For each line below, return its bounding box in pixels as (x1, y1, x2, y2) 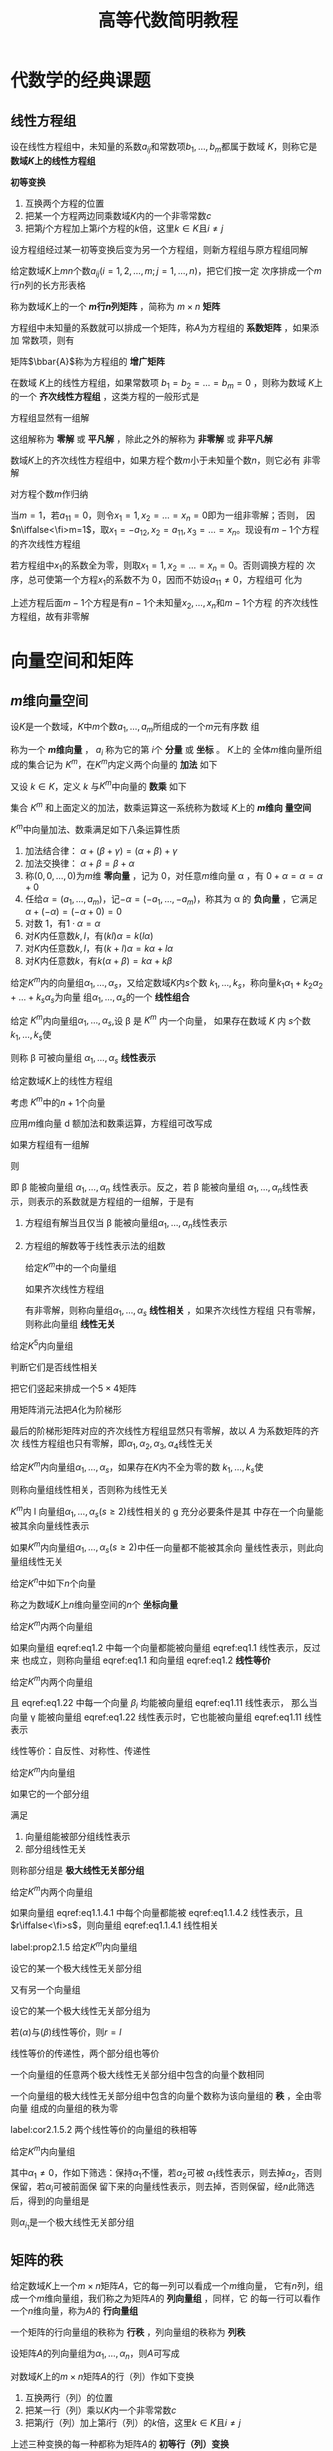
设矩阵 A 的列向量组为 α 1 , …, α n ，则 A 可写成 (10, 2347, 180, 2361)
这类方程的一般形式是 (111, 391, 200, 403)
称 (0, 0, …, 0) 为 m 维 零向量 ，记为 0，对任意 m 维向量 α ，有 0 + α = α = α (24, 869, 323, 881)
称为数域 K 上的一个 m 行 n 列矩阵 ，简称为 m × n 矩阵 (10, 300, 221, 312)
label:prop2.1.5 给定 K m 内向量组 (10, 1939, 138, 1953)
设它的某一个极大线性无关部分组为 (10, 2004, 151, 2016)
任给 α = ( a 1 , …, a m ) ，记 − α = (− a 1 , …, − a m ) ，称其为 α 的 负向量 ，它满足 (24, 892, 318, 907)
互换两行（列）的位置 (24, 2391, 113, 2403)
